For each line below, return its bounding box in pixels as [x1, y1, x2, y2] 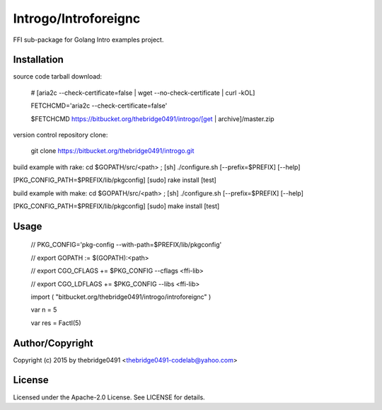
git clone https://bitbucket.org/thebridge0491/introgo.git [30, 147, 195, 155]
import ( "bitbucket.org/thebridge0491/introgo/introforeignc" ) [30, 292, 212, 301]
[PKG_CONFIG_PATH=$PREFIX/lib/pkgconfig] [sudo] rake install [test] [13, 176, 217, 184]
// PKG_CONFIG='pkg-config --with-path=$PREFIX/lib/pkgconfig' [30, 241, 222, 249]
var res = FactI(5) [30, 319, 81, 327]
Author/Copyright [13, 337, 93, 349]
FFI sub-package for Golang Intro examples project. [13, 35, 164, 44]
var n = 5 [30, 305, 57, 314]
